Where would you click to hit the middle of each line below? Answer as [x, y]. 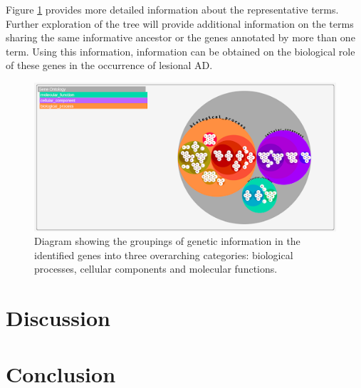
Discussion [58, 318]
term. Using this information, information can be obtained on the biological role [180, 51]
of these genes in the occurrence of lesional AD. [109, 65]
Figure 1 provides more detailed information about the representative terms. [172, 9]
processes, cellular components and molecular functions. [156, 269]
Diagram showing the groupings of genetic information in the [167, 241]
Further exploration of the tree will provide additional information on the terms [180, 23]
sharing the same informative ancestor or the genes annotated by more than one [180, 37]
